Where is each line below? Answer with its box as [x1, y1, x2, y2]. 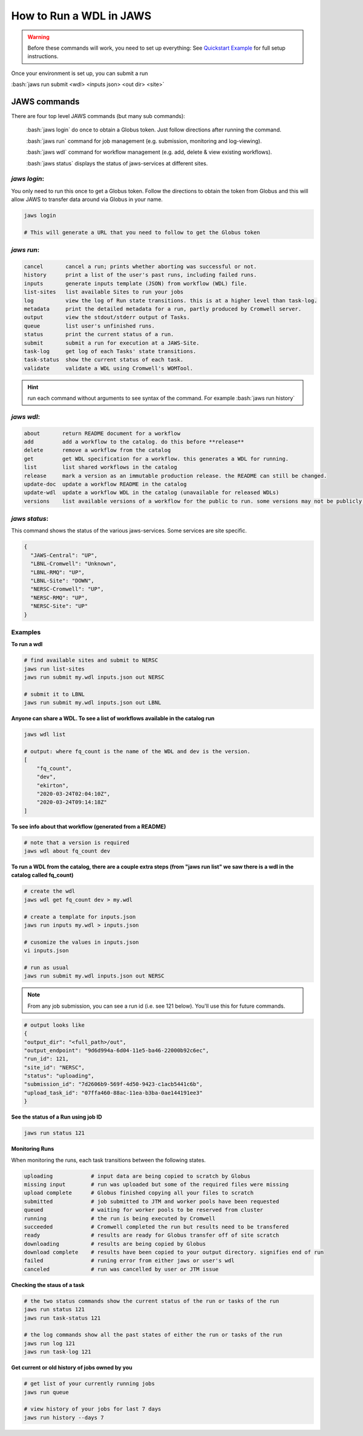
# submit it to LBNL [24, 690, 85, 698]
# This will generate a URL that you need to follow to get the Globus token [24, 229, 260, 236]
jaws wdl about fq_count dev [24, 848, 111, 855]
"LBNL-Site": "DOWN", [30, 577, 95, 584]
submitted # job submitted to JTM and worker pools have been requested [24, 1198, 280, 1205]
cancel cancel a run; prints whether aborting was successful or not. [24, 263, 257, 270]
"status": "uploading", [24, 1073, 95, 1079]
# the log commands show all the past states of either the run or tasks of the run [24, 1331, 283, 1338]
